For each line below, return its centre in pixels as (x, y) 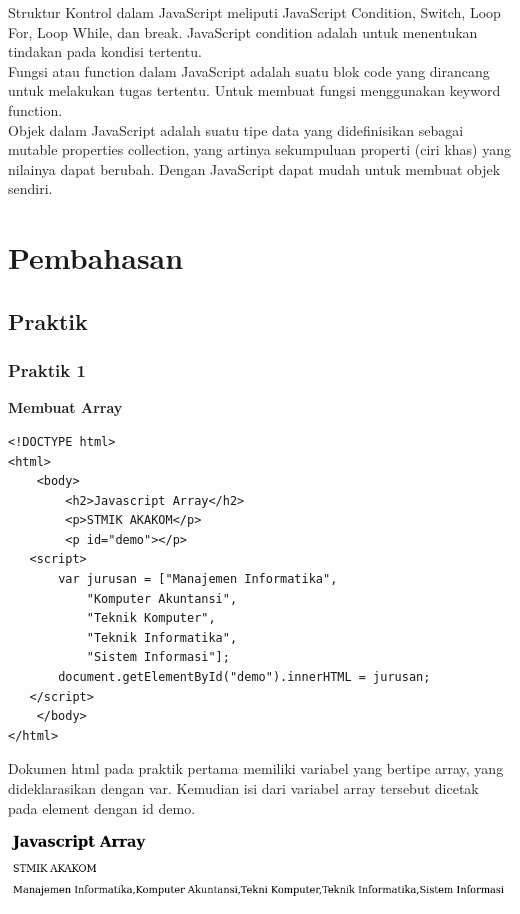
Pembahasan (96, 257)
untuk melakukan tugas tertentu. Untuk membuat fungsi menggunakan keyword (254, 90)
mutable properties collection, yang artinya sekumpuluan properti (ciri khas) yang (259, 149)
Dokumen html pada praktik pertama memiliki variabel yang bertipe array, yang (256, 768)
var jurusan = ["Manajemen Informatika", (198, 579)
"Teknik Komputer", (151, 618)
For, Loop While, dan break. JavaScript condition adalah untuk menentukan (243, 31)
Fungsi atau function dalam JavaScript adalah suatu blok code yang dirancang (249, 70)
